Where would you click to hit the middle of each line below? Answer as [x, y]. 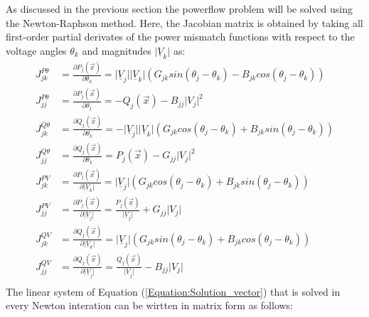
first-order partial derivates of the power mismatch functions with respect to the [180, 37]
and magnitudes [117, 50]
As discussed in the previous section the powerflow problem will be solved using [179, 9]
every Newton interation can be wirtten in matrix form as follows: [150, 305]
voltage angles [36, 50]
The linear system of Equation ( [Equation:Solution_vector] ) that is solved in [173, 291]
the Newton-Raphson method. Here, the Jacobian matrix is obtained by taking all [184, 22]
